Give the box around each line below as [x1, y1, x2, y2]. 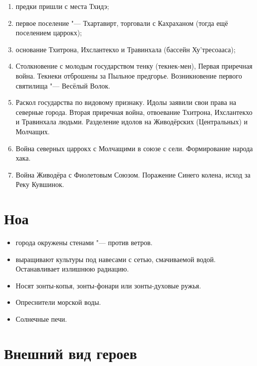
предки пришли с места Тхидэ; [15, 1, 109, 11]
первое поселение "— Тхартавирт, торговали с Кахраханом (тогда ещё [15, 17, 228, 28]
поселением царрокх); [15, 27, 82, 38]
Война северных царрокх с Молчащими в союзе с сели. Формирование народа [15, 143, 253, 153]
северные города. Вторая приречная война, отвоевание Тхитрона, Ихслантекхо [15, 106, 253, 117]
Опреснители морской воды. [15, 297, 101, 307]
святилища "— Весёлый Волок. [15, 80, 111, 91]
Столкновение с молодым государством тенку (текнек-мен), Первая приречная [15, 61, 253, 71]
